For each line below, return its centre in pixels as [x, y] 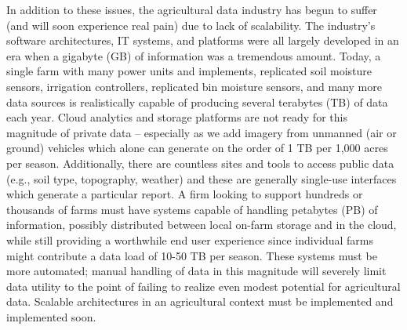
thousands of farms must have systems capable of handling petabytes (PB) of [192, 209]
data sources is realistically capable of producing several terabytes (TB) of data [197, 102]
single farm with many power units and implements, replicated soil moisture [189, 71]
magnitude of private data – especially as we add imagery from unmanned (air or [202, 132]
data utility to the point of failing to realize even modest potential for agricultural [203, 286]
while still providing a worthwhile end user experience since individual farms [190, 239]
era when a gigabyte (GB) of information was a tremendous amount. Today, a [194, 55]
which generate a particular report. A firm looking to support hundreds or [185, 194]
